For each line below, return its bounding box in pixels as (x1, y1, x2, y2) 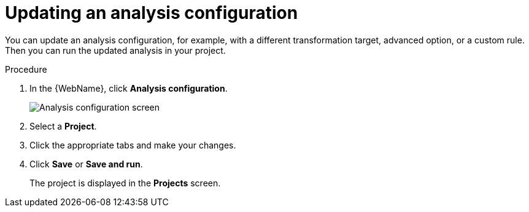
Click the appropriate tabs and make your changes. (29, 139, 236, 150)
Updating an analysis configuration (5, 2, 298, 23)
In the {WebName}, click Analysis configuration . (29, 82, 228, 93)
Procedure (5, 64, 47, 75)
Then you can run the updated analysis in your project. (5, 45, 226, 56)
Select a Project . (29, 120, 97, 131)
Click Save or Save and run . (29, 158, 143, 169)
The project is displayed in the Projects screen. (29, 177, 221, 188)
